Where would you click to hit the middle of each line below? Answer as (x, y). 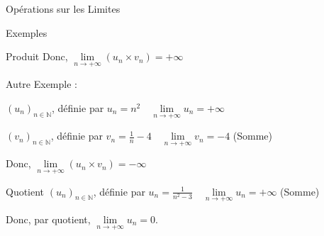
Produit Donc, (37, 56)
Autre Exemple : (41, 84)
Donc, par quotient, (48, 219)
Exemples (27, 32)
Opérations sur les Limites (63, 9)
